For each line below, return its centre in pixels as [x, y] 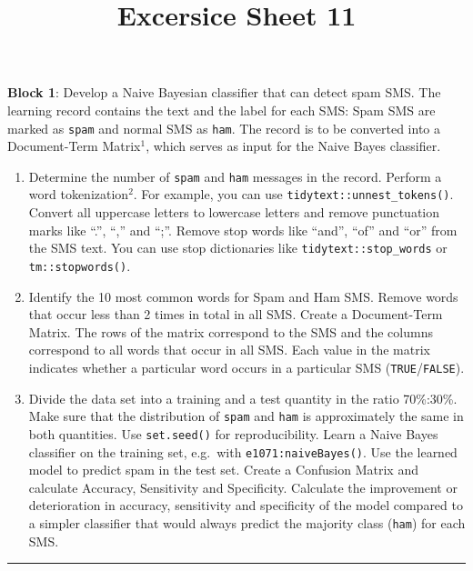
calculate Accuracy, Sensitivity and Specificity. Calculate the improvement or [243, 487]
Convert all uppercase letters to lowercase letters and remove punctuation [234, 212]
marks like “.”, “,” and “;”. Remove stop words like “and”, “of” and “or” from [243, 230]
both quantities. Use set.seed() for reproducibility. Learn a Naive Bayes [233, 433]
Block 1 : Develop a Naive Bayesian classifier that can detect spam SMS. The [224, 92]
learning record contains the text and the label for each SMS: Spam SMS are [221, 110]
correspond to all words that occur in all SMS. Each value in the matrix [229, 350]
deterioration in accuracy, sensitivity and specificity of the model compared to [246, 505]
